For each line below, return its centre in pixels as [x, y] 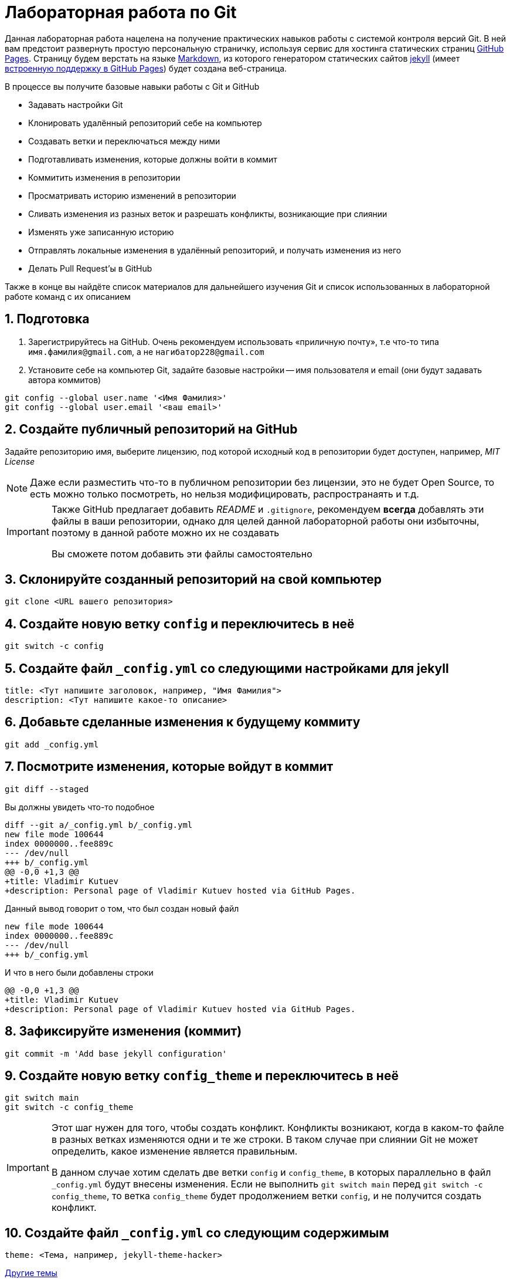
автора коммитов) [65, 380]
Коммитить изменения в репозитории [104, 177]
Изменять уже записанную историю [101, 232]
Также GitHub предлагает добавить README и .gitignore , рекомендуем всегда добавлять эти [268, 510]
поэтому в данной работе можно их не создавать [165, 533]
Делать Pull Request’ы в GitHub [90, 268]
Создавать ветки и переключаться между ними [124, 141]
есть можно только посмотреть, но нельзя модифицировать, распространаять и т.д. [225, 494]
